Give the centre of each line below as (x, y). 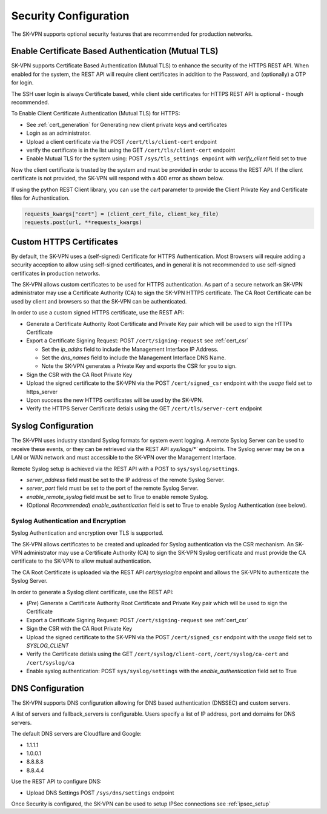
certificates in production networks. (56, 273)
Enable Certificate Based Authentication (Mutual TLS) (115, 51)
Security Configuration (70, 16)
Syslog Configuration (52, 426)
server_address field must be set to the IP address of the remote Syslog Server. (126, 480)
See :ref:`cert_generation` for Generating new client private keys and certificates (127, 124)
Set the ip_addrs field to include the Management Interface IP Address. (130, 349)
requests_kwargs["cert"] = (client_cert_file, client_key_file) (121, 214)
